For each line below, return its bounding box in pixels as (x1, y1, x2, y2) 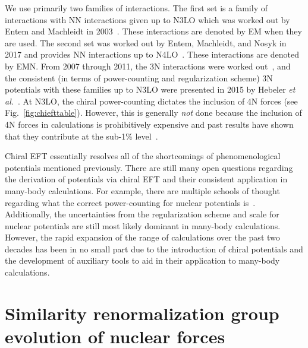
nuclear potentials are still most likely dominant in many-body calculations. (5, 219, 281, 232)
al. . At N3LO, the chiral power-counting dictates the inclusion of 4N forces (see (5, 94, 298, 107)
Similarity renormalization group (5, 300, 279, 325)
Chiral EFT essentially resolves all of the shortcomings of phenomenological (5, 150, 281, 162)
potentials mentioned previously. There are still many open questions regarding (5, 161, 293, 173)
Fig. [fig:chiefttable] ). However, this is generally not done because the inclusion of (5, 106, 302, 119)
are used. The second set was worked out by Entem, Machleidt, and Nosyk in (5, 36, 287, 49)
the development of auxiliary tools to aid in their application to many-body (5, 254, 280, 267)
